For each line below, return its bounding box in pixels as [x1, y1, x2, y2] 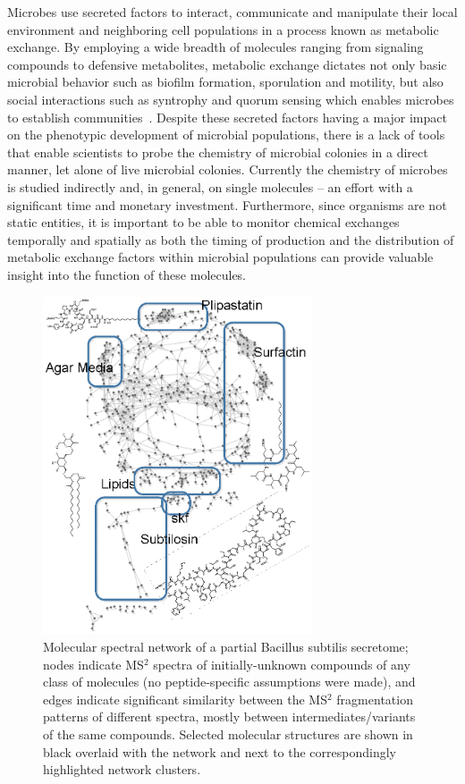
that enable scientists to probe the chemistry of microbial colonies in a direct [7, 142, 428, 161]
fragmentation [336, 689, 413, 708]
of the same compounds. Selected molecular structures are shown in [43, 725, 413, 743]
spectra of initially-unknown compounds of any [153, 654, 410, 673]
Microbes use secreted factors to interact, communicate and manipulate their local [7, 3, 458, 21]
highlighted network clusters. [43, 760, 201, 779]
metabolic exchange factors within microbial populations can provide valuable [7, 248, 434, 266]
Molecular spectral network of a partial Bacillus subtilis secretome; [43, 637, 409, 656]
